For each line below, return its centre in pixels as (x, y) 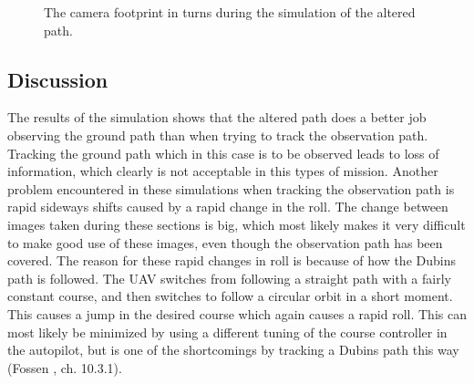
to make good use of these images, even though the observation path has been (225, 242)
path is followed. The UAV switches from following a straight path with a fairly (229, 278)
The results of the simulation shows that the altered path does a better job (217, 117)
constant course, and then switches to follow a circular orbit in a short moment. (230, 296)
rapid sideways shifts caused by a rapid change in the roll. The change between (228, 207)
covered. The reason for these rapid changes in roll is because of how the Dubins (232, 260)
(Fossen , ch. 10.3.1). (65, 367)
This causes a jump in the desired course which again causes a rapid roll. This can (237, 313)
